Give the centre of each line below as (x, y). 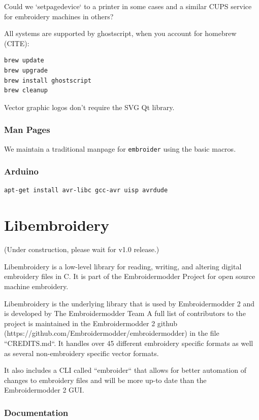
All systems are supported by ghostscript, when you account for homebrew (120, 33)
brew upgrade (26, 70)
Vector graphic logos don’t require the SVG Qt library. (89, 107)
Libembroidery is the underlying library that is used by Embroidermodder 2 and (129, 303)
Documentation (36, 412)
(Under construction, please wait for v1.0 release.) (82, 249)
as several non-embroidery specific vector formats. (82, 353)
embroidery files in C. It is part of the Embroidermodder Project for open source (130, 276)
